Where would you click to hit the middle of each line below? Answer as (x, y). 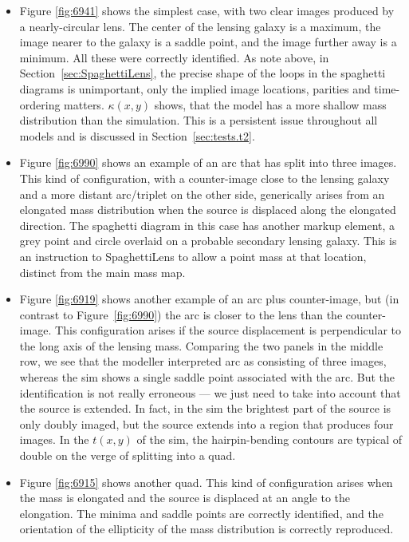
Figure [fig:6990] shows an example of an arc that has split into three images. (208, 162)
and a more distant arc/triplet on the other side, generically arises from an (202, 194)
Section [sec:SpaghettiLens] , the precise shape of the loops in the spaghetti (203, 73)
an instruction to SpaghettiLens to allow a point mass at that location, (193, 256)
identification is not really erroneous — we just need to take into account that (210, 392)
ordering (40, 104)
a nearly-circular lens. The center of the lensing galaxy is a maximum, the (200, 26)
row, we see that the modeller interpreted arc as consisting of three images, (203, 361)
